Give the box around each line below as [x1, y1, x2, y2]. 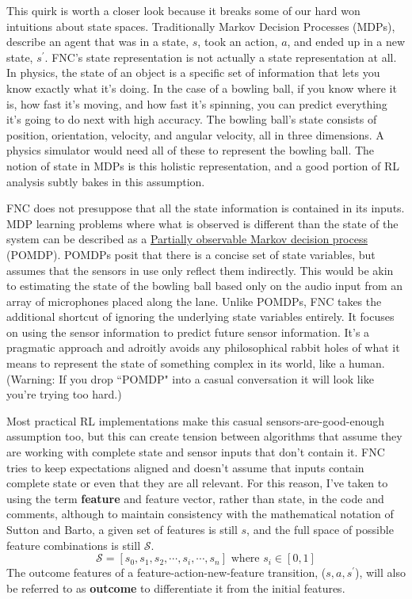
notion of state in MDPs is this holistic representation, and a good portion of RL [6, 157, 400, 174]
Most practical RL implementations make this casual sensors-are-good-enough [6, 412, 385, 429]
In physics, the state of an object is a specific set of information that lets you [6, 64, 380, 81]
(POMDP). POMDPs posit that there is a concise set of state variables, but [6, 246, 376, 262]
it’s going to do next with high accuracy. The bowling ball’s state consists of [6, 111, 377, 128]
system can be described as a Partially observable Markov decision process [6, 231, 368, 247]
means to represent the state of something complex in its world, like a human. [6, 355, 385, 372]
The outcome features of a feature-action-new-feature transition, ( [6, 564, 326, 581]
